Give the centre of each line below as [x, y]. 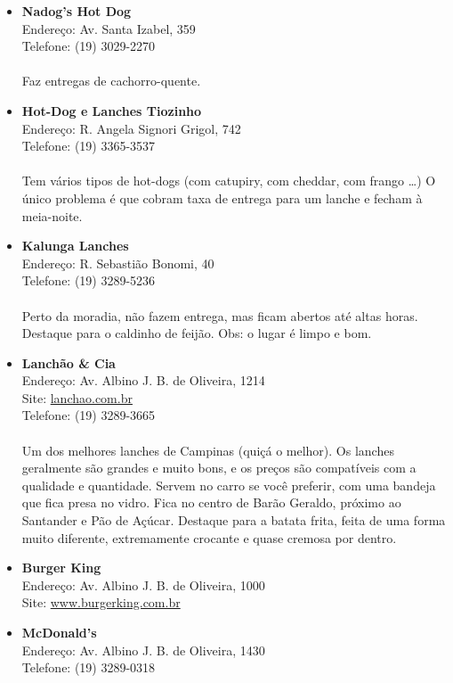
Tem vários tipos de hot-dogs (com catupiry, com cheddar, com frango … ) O [229, 181]
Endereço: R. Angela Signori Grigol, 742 [131, 128]
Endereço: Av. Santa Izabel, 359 [109, 28]
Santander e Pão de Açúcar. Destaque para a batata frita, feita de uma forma [234, 520]
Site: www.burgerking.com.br [101, 602]
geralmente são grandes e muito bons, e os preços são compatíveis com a [219, 468]
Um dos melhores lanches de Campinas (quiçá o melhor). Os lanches [208, 450]
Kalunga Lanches [75, 246]
